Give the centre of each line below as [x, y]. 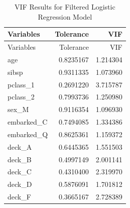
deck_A [20, 146]
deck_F [19, 197]
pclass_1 [21, 84]
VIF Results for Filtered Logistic [65, 7]
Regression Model [65, 16]
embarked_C [28, 122]
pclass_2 [21, 97]
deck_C [20, 172]
